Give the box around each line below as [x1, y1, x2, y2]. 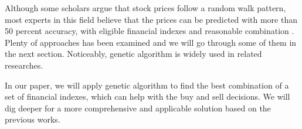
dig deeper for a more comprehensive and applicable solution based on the [5, 101, 271, 114]
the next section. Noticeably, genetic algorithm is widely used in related [5, 47, 262, 60]
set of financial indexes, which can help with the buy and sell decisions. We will [5, 90, 290, 103]
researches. [5, 59, 43, 71]
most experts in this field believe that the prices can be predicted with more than [5, 13, 297, 25]
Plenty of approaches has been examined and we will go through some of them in [5, 36, 297, 48]
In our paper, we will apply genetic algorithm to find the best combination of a [5, 79, 289, 91]
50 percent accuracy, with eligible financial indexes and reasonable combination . [5, 25, 294, 37]
